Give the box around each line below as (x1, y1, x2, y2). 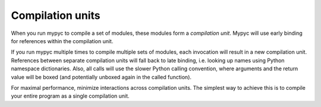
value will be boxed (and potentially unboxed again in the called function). (11, 73, 192, 80)
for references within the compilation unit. (11, 37, 114, 44)
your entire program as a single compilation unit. (11, 92, 130, 100)
